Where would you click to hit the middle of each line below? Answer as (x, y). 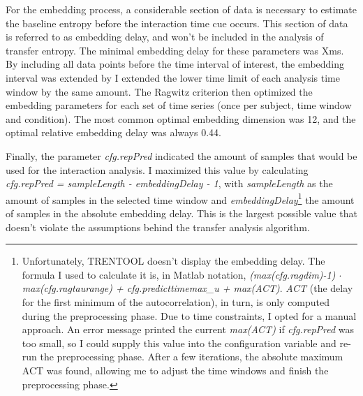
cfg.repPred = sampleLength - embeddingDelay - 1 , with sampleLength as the (169, 183)
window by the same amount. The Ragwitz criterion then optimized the (159, 91)
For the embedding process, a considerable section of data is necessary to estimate (181, 9)
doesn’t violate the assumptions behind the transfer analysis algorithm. (158, 227)
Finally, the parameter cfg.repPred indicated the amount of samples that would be (181, 155)
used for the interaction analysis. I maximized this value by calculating (157, 169)
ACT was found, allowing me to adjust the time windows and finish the (175, 370)
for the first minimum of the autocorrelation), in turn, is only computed (176, 301)
